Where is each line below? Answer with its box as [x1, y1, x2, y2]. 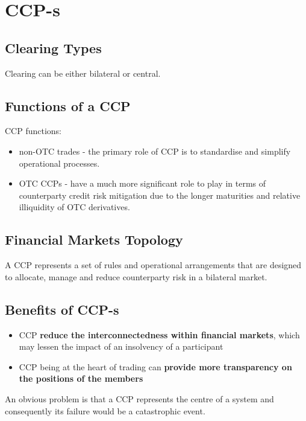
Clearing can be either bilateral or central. [5, 66, 161, 79]
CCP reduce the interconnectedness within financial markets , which [19, 328, 300, 341]
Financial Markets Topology [5, 230, 183, 249]
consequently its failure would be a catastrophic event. [5, 404, 205, 417]
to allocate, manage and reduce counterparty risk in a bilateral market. [5, 270, 267, 283]
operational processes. [19, 156, 100, 169]
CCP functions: [5, 124, 62, 137]
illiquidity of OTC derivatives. [19, 201, 130, 213]
